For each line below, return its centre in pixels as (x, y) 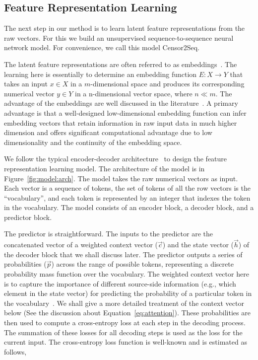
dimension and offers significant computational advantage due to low (108, 132)
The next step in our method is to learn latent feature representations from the (125, 28)
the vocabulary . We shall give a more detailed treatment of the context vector (124, 303)
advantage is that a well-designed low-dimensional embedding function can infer (125, 112)
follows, (15, 351)
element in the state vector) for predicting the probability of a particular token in (128, 293)
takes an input (26, 84)
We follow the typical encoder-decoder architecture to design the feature (116, 159)
